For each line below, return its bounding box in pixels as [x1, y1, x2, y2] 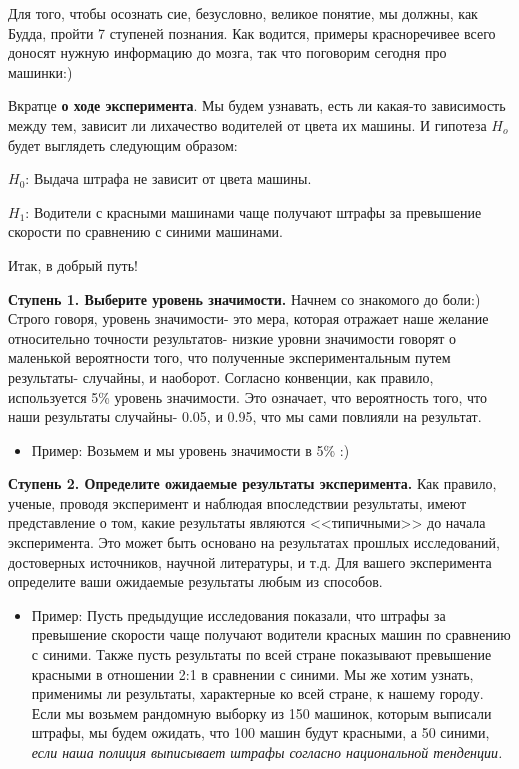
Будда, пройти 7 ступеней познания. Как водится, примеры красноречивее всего [8, 22, 496, 43]
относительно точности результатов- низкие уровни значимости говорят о [8, 327, 457, 348]
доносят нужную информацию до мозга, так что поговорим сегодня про [8, 42, 447, 63]
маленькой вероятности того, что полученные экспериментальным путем [8, 347, 451, 368]
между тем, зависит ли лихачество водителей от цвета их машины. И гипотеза [8, 114, 487, 135]
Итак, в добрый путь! [8, 254, 138, 275]
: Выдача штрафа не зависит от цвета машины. [25, 168, 312, 189]
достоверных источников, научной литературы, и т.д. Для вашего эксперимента [8, 551, 492, 572]
